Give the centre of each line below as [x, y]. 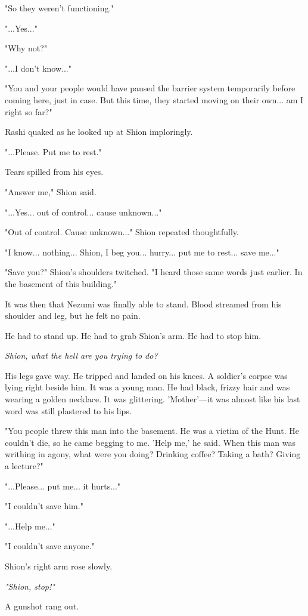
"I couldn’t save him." [44, 506]
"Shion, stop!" [30, 586]
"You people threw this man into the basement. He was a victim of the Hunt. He [152, 431]
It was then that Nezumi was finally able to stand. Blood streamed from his [143, 304]
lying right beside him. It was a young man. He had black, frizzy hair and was [147, 387]
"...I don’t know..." [38, 68]
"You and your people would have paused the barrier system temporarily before [150, 88]
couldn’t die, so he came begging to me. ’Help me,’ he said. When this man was [150, 442]
